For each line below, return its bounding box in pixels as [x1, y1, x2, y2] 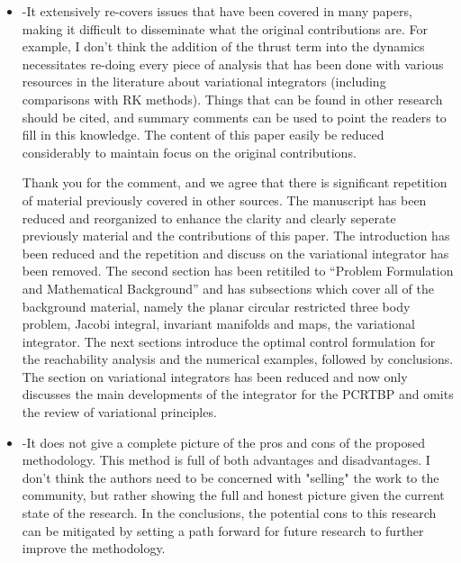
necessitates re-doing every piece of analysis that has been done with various [22, 54, 444, 73]
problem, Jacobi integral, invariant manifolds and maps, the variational [22, 314, 415, 333]
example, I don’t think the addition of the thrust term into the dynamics [22, 37, 425, 56]
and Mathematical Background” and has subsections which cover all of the [22, 278, 434, 297]
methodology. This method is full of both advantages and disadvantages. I [22, 450, 430, 469]
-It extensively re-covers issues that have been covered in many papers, [22, 2, 412, 20]
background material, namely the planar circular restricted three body [22, 296, 411, 315]
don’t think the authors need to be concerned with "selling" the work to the [22, 468, 439, 486]
